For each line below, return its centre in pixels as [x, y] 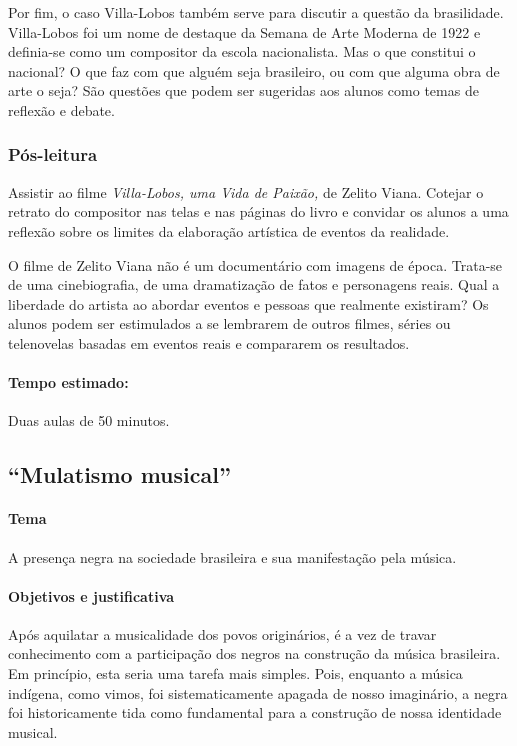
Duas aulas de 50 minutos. [89, 420]
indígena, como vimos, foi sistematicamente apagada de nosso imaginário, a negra [258, 692]
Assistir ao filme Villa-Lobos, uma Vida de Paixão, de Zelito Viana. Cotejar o [246, 191]
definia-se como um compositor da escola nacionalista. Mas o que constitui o [242, 51]
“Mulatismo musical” [119, 474]
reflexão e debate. [61, 109]
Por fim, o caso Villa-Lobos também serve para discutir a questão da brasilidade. [256, 12]
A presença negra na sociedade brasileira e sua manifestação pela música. [232, 556]
